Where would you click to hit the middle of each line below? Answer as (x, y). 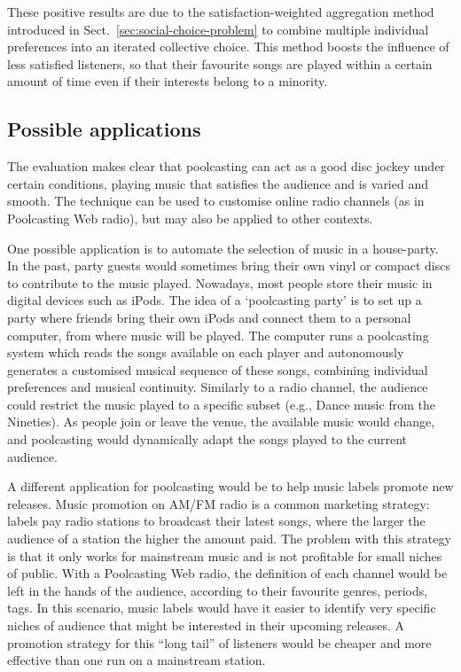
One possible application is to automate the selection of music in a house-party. (223, 248)
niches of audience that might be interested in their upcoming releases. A (206, 625)
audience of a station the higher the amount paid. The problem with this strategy (229, 539)
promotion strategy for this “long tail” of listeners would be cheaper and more (219, 642)
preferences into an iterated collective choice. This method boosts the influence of (228, 47)
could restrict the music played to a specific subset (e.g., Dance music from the (221, 404)
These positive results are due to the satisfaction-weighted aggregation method (221, 12)
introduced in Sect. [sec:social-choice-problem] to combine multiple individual (218, 29)
